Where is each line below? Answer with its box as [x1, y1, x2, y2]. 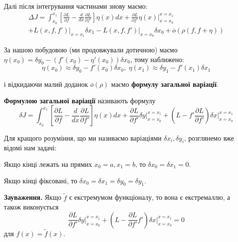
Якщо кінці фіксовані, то [4, 175, 77, 185]
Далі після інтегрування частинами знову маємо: [4, 1, 148, 11]
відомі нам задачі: [4, 143, 57, 153]
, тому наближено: [130, 54, 184, 64]
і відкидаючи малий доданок [4, 79, 88, 89]
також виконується [4, 202, 59, 212]
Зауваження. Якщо [4, 192, 62, 202]
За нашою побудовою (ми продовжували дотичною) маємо [4, 45, 178, 55]
